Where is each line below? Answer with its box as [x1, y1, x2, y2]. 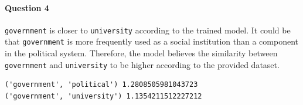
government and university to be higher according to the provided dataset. [5, 58, 280, 70]
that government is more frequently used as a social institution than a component [5, 35, 299, 48]
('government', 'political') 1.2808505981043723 [5, 80, 198, 89]
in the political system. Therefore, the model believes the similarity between [5, 47, 278, 59]
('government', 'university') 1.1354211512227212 [5, 92, 202, 100]
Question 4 [5, 1, 49, 13]
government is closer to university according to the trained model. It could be [5, 23, 291, 36]
